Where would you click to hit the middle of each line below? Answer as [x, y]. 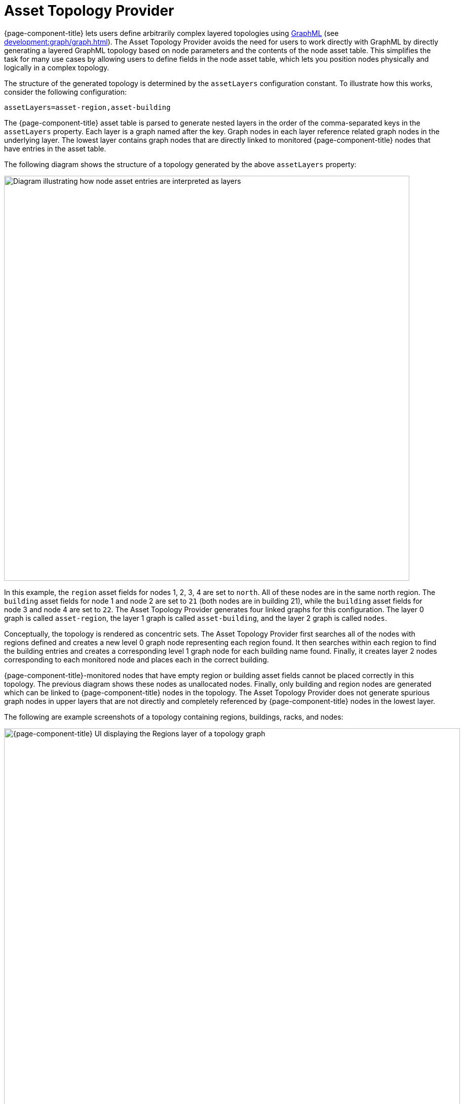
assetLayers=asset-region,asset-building [87, 107]
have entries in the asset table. [55, 148]
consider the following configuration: [65, 92]
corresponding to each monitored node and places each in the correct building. [137, 659]
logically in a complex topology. [57, 67]
